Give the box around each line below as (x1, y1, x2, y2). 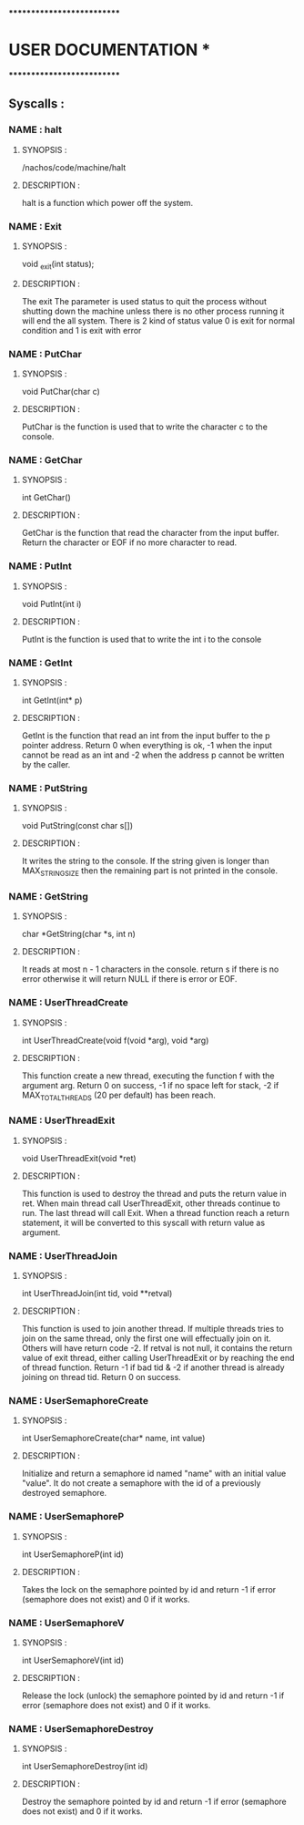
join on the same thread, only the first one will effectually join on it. (21, 1333, 272, 1344)
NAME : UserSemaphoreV (8, 1616, 125, 1629)
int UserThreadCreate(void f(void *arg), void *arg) (21, 1035, 209, 1046)
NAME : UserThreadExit (8, 1114, 116, 1127)
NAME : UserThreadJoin (8, 1249, 117, 1262)
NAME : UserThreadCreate (8, 996, 129, 1009)
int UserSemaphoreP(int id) (21, 1549, 125, 1560)
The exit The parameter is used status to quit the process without (21, 295, 268, 306)
